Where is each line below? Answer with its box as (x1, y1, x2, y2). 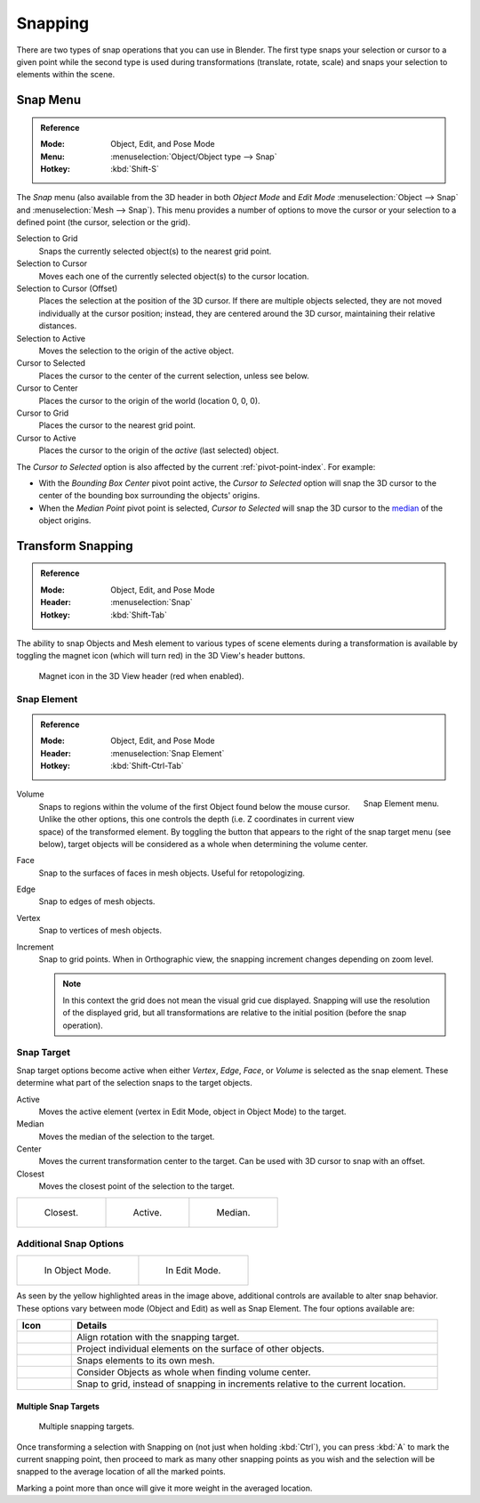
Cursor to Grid (16, 408, 69, 418)
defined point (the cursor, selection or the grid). (16, 217, 191, 228)
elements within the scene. (16, 69, 116, 80)
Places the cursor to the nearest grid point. (38, 420, 196, 431)
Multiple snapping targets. (38, 1421, 135, 1432)
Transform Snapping (16, 538, 133, 554)
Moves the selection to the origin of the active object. (38, 345, 235, 356)
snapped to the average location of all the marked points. (16, 1467, 226, 1477)
